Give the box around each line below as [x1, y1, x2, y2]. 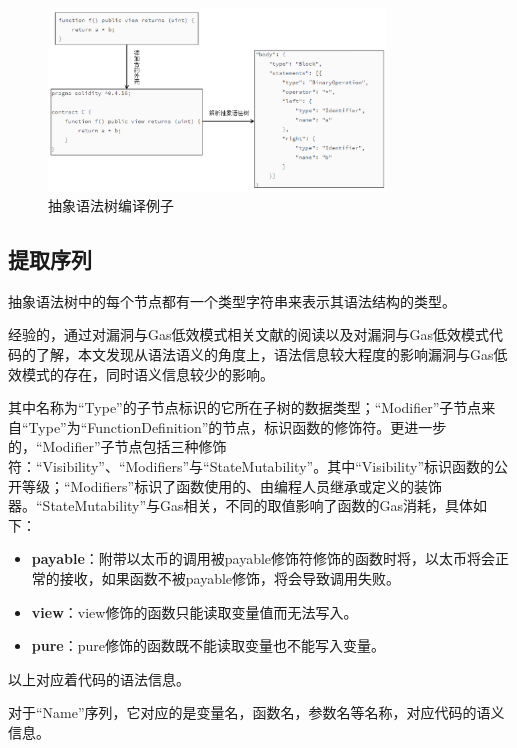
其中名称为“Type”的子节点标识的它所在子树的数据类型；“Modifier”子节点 [8, 397, 482, 418]
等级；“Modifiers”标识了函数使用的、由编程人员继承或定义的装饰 [21, 475, 443, 496]
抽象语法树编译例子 [48, 195, 174, 216]
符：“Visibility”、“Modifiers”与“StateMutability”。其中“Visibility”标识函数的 [8, 456, 495, 477]
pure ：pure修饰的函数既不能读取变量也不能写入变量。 [31, 635, 385, 656]
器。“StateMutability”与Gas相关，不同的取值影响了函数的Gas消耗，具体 [8, 495, 474, 516]
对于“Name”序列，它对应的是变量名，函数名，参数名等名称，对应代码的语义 [8, 702, 505, 723]
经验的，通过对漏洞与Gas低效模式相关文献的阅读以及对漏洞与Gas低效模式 [8, 324, 490, 345]
